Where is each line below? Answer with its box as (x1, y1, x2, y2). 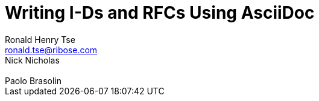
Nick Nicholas (5, 54, 60, 65)
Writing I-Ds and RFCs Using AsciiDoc (5, 2, 315, 23)
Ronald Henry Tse (5, 34, 75, 45)
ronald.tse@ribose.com (5, 44, 98, 55)
